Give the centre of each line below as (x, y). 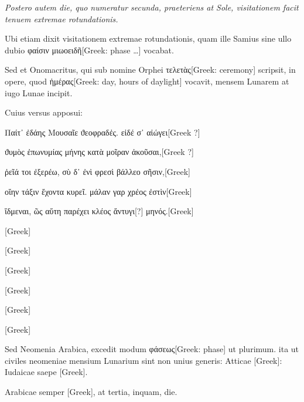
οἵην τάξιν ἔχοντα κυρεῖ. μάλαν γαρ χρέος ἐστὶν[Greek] (98, 191)
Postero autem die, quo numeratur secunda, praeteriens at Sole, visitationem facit (152, 7)
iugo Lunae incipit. (39, 92)
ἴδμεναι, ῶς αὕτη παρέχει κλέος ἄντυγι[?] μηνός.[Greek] (99, 211)
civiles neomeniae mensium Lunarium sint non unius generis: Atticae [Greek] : (144, 360)
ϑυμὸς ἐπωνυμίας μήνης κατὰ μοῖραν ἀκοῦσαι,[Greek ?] (99, 152)
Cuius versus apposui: (44, 112)
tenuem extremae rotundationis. (62, 18)
